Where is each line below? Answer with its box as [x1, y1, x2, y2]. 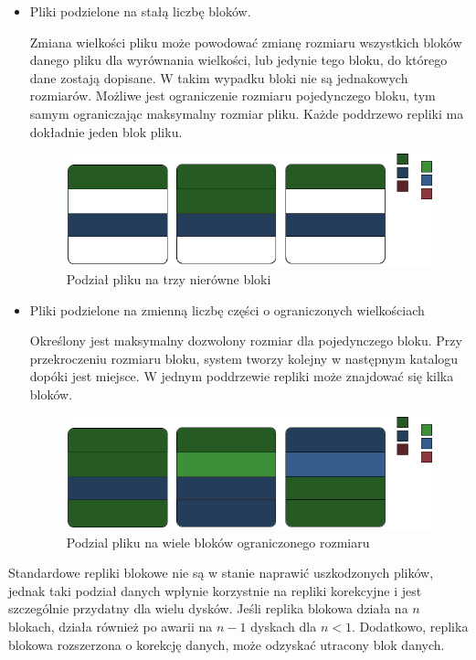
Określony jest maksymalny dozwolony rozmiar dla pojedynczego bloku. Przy [29, 331, 462, 350]
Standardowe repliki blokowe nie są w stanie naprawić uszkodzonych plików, [8, 563, 434, 582]
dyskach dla [250, 616, 317, 635]
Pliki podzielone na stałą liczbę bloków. [29, 2, 251, 20]
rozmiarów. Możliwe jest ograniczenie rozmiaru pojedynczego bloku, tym [29, 86, 436, 105]
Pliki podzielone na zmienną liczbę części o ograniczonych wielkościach [29, 300, 425, 319]
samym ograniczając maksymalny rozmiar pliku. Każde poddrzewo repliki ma [29, 103, 464, 122]
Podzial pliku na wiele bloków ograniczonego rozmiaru [66, 532, 370, 551]
